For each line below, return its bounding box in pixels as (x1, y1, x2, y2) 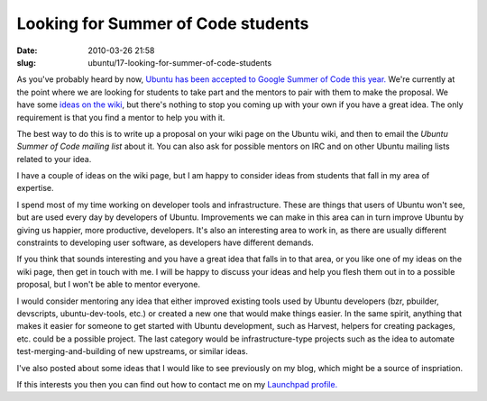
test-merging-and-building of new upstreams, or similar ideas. (16, 346, 248, 357)
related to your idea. (16, 153, 92, 164)
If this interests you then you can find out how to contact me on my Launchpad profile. (16, 378, 338, 389)
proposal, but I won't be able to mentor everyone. (16, 279, 200, 290)
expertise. (16, 183, 54, 194)
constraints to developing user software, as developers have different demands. (16, 237, 315, 248)
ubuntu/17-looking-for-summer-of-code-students (87, 57, 272, 68)
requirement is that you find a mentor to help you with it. (16, 112, 225, 123)
